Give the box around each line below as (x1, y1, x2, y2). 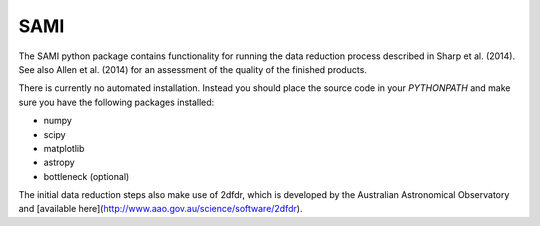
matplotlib (43, 142, 85, 154)
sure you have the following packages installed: (18, 96, 215, 108)
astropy (43, 156, 75, 169)
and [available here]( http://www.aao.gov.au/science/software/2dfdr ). (18, 203, 303, 215)
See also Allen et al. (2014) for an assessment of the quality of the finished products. (18, 63, 367, 75)
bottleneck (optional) (43, 170, 130, 182)
